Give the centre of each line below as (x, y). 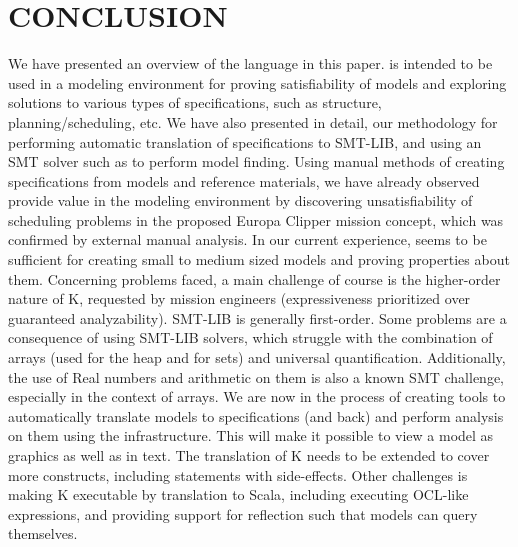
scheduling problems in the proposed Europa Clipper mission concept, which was (256, 219)
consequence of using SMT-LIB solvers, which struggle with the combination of (250, 337)
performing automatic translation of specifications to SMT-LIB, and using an (245, 141)
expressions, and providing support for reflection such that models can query (243, 513)
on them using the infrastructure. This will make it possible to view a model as (251, 435)
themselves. (43, 533)
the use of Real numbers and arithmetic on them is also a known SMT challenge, (256, 376)
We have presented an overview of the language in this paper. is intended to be (250, 63)
